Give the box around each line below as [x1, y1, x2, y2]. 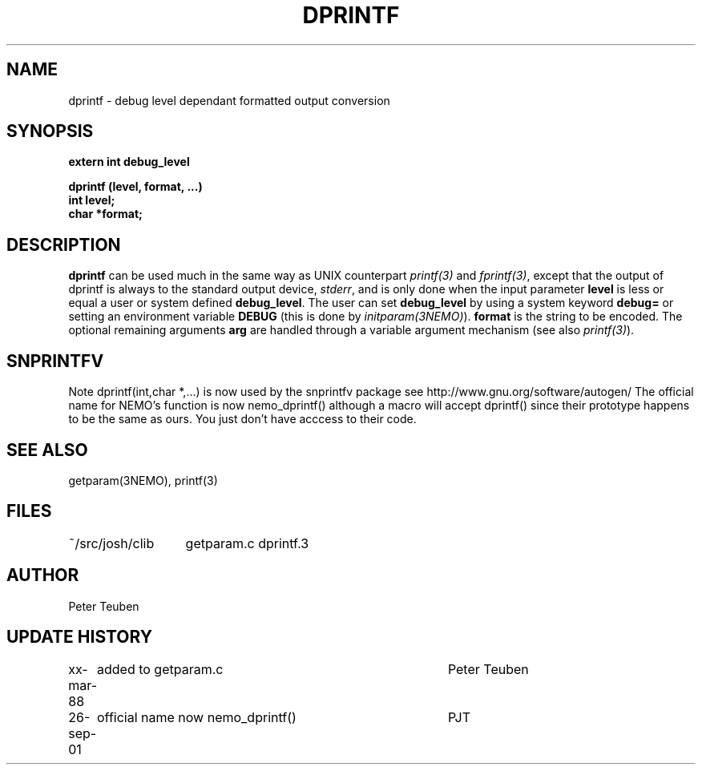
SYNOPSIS [6, 121, 94, 142]
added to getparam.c [96, 660, 224, 677]
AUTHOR [6, 565, 79, 586]
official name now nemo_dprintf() [96, 708, 297, 725]
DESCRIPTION [6, 234, 121, 255]
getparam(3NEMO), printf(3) [68, 473, 218, 487]
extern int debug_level [68, 155, 190, 169]
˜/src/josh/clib [68, 535, 155, 551]
